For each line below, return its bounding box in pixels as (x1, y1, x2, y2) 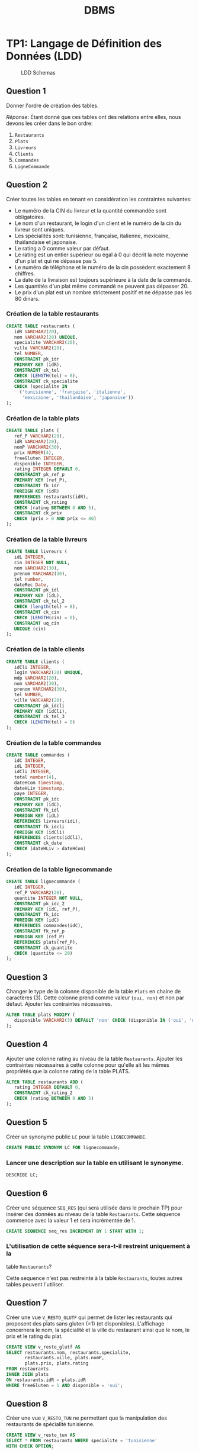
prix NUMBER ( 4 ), (14, 449, 54, 456)
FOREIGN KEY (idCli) (14, 829, 65, 835)
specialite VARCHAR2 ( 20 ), (14, 340, 78, 346)
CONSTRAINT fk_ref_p (14, 928, 65, 934)
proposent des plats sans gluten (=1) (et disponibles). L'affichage (6, 1320, 165, 1327)
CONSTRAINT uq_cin (14, 620, 60, 626)
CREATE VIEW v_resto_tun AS (6, 1432, 76, 1439)
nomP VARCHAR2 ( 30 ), (14, 444, 62, 450)
